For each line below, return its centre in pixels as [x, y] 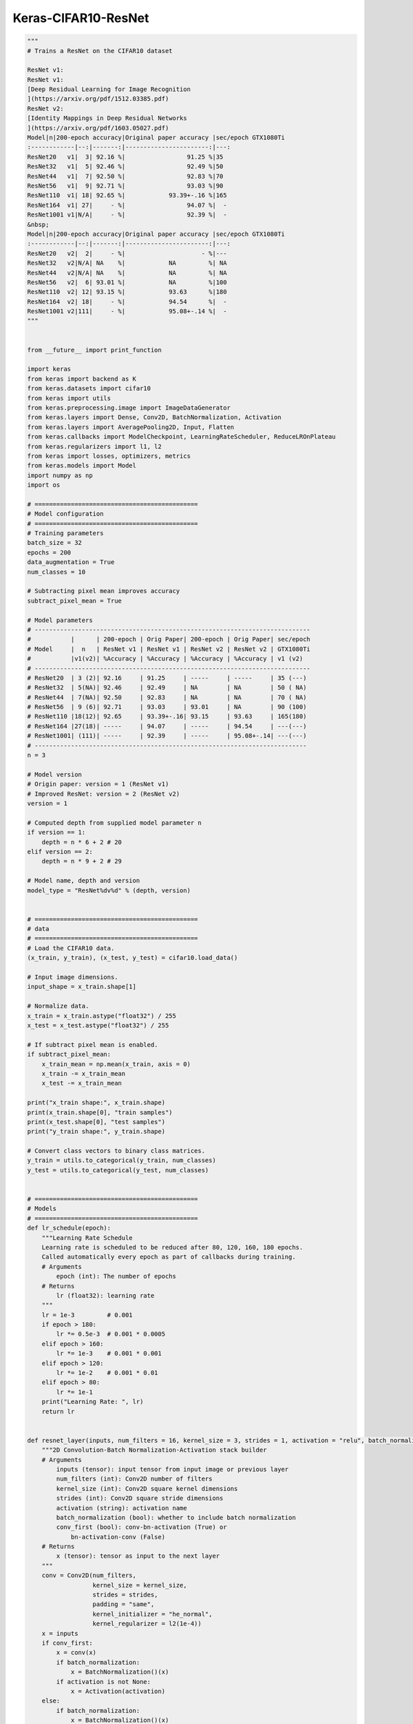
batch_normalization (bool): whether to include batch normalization [176, 1517]
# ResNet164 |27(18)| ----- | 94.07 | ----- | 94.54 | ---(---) [167, 726]
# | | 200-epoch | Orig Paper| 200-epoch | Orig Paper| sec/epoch [169, 639]
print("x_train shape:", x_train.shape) [96, 1103]
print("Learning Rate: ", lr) [93, 1402]
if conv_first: [67, 1643]
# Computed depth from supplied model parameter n [115, 823]
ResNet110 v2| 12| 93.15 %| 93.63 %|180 [127, 292]
